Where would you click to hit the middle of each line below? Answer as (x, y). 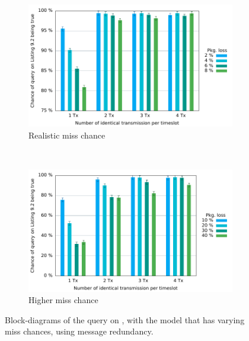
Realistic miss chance (67, 135)
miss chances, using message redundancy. (79, 331)
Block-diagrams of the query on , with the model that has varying (125, 319)
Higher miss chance (63, 300)
